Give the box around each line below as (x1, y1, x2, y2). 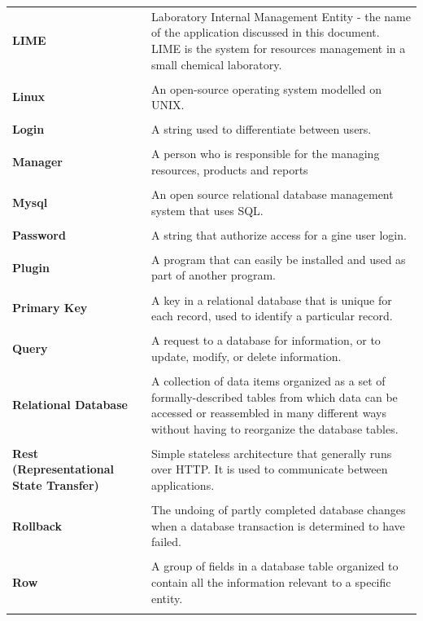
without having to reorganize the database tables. (150, 420, 399, 437)
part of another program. (150, 266, 276, 284)
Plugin (12, 258, 50, 275)
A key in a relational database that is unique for (150, 291, 392, 308)
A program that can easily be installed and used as (150, 250, 406, 267)
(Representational (12, 460, 115, 478)
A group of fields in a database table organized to (150, 557, 399, 575)
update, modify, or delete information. (150, 347, 342, 364)
